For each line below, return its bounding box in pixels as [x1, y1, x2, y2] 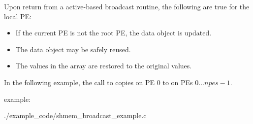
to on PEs [162, 77, 193, 87]
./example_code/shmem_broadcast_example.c [4, 110, 147, 121]
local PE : [4, 11, 32, 21]
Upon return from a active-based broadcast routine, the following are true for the [4, 1, 250, 11]
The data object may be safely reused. [15, 44, 131, 54]
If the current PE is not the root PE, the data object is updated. [15, 28, 212, 38]
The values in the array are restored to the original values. [15, 61, 192, 71]
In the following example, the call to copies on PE [4, 77, 155, 87]
